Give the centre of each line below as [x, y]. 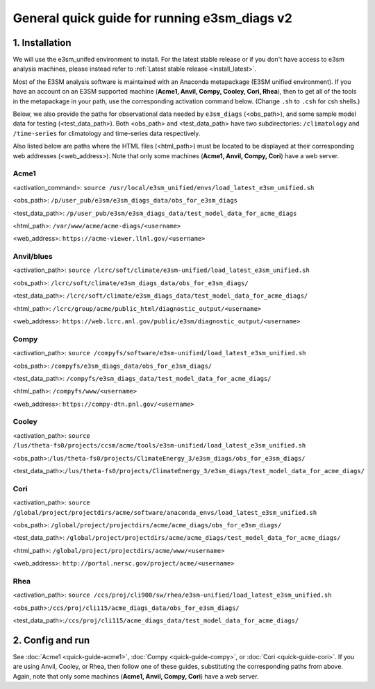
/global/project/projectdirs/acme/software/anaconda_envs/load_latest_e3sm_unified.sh [165, 512]
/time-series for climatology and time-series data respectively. [107, 133]
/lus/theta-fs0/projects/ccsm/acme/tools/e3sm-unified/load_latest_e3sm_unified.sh [159, 445]
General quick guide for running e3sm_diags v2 [153, 18]
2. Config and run [51, 640]
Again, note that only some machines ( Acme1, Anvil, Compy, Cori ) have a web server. [136, 676]
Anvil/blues [33, 257]
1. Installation [42, 43]
